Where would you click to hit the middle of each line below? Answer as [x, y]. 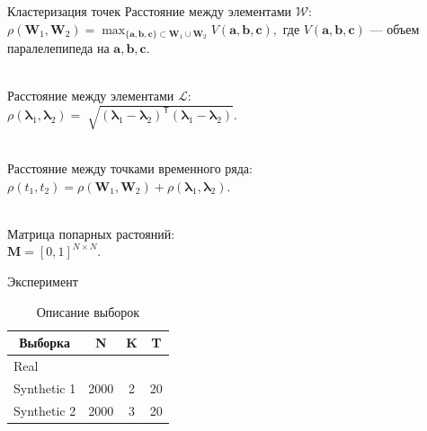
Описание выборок [88, 311]
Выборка [44, 343]
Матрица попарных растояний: [91, 233]
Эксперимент [43, 281]
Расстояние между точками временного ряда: [130, 167]
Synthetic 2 [45, 410]
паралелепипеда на [58, 48]
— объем [395, 28]
